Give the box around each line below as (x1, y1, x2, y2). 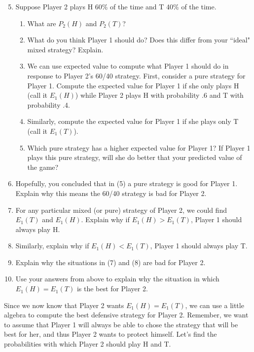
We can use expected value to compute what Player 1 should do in (27, 61, 229, 71)
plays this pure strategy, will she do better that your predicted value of (27, 152, 242, 162)
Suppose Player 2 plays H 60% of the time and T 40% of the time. (15, 1, 217, 11)
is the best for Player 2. (76, 283, 148, 294)
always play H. (15, 224, 60, 234)
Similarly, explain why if (15, 240, 89, 251)
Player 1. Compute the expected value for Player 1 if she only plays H (27, 80, 239, 90)
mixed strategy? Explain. (27, 44, 104, 54)
